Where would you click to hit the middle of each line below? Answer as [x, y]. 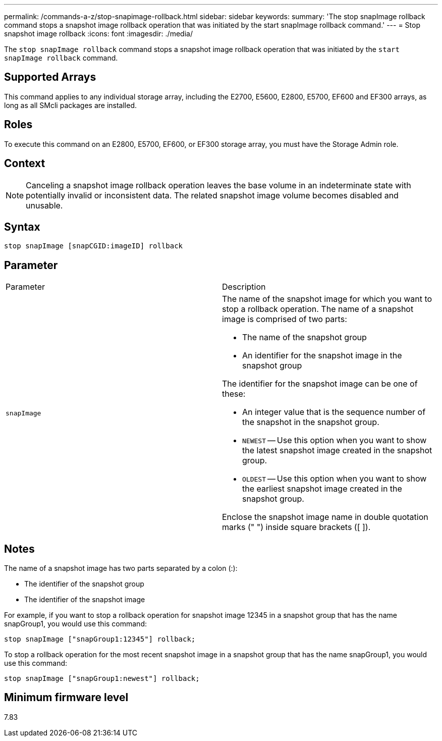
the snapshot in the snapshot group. [311, 422]
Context [25, 164]
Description [244, 287]
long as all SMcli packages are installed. [70, 105]
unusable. [44, 205]
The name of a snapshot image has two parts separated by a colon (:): [121, 568]
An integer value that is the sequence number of [334, 412]
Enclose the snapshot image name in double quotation [325, 517]
